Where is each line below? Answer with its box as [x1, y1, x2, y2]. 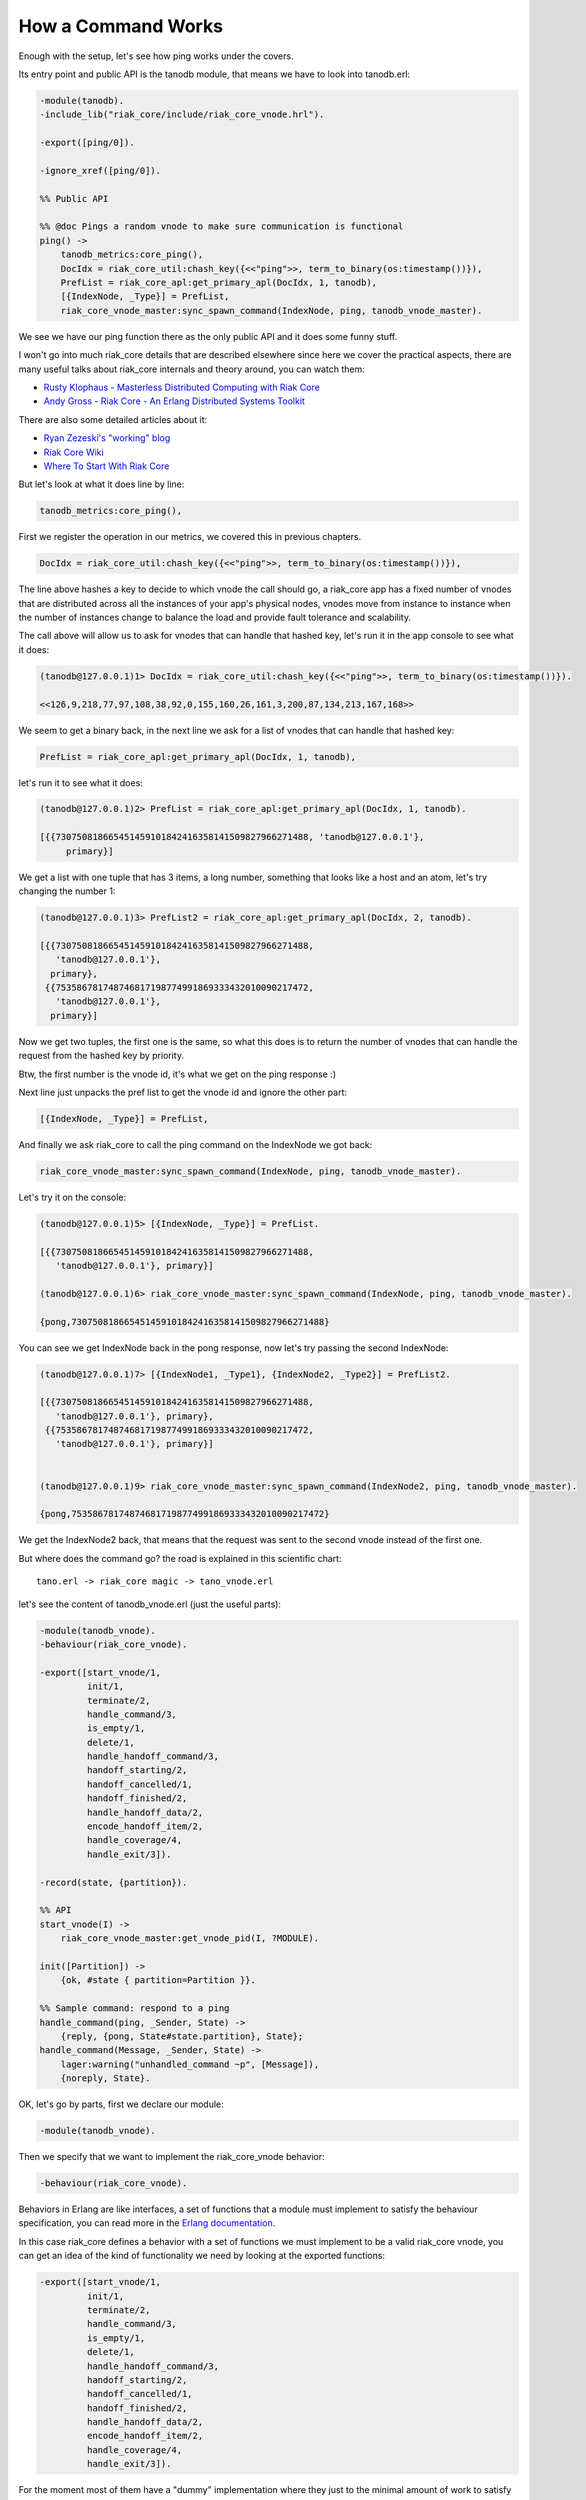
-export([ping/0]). [39, 137, 135, 149]
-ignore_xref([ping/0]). [39, 165, 162, 176]
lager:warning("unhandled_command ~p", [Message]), [60, 2058, 320, 2070]
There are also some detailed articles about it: [18, 413, 208, 425]
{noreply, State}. [60, 2073, 151, 2084]
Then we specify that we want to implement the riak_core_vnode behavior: [18, 2151, 325, 2163]
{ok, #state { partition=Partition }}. [60, 1975, 257, 1986]
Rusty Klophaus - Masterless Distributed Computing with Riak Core [43, 381, 320, 393]
